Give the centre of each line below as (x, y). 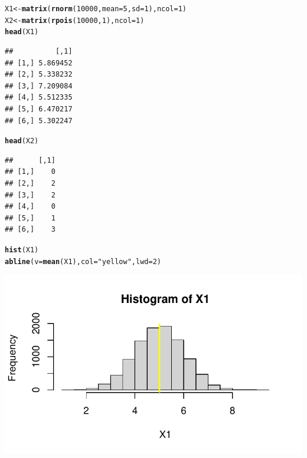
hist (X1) (22, 250)
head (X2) (22, 141)
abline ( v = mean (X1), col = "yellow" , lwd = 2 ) (83, 261)
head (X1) (22, 32)
